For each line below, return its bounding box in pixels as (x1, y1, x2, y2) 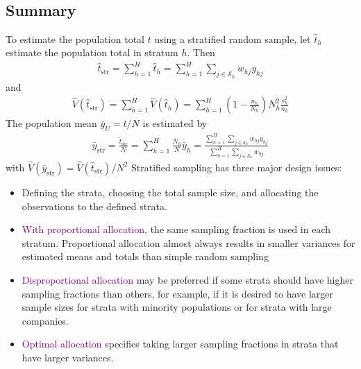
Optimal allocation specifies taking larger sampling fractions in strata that (22, 336, 339, 351)
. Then (187, 45, 215, 60)
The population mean (6, 116, 97, 130)
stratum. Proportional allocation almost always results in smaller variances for (22, 235, 355, 250)
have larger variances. (22, 350, 114, 364)
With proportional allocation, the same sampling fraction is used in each (22, 222, 330, 237)
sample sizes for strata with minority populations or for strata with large (22, 300, 332, 314)
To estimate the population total (6, 31, 144, 46)
